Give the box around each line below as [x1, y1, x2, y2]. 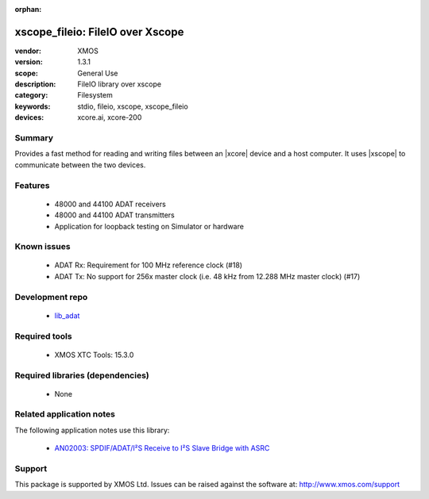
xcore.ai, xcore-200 [77, 113, 142, 122]
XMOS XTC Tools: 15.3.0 [54, 350, 134, 359]
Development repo [14, 291, 88, 302]
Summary [14, 132, 54, 144]
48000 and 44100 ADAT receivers [54, 199, 166, 209]
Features [14, 179, 50, 190]
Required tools [14, 330, 72, 341]
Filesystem [77, 90, 113, 100]
